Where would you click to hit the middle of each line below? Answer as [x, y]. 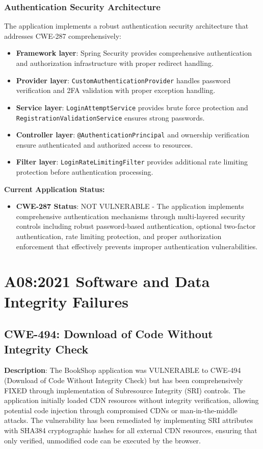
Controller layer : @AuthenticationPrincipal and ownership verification [133, 135]
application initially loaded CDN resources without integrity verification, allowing [131, 400]
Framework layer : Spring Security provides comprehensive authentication [134, 53]
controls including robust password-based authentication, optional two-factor [136, 226]
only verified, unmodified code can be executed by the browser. [102, 440]
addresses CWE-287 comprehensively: [63, 36]
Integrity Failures [66, 301]
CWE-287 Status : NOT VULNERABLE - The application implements [130, 206]
